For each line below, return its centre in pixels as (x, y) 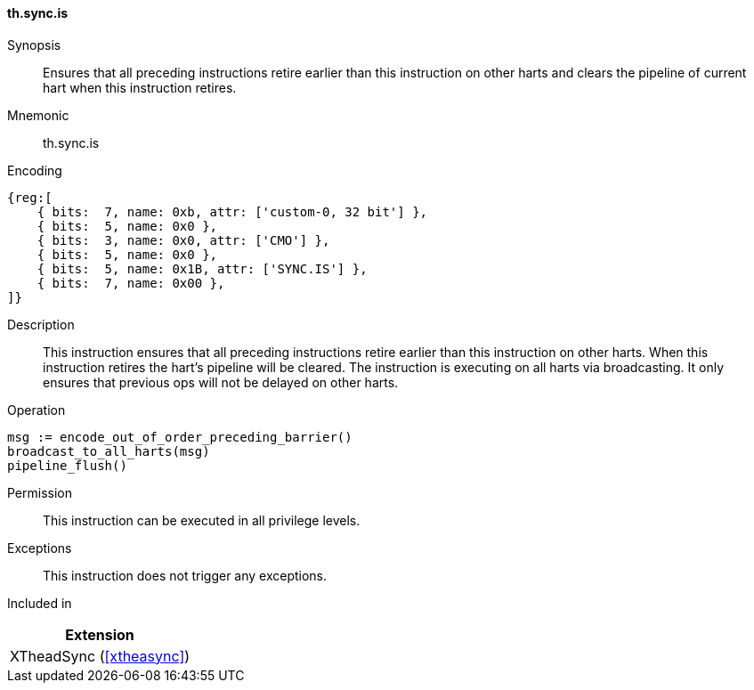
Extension (100, 634)
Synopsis (34, 45)
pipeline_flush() (67, 465)
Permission (40, 492)
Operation (36, 410)
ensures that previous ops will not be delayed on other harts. (221, 382)
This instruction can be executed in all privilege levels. (202, 520)
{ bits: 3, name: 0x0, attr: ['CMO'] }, (183, 240)
